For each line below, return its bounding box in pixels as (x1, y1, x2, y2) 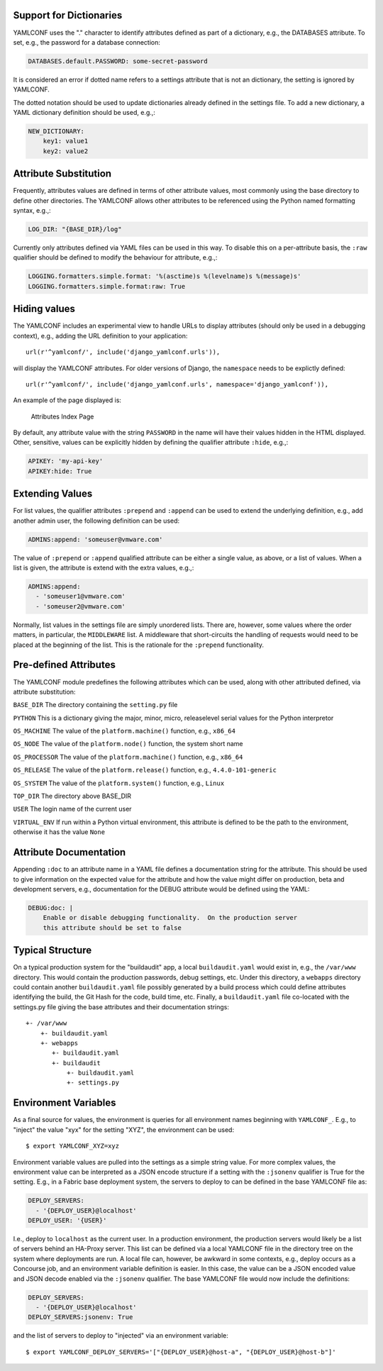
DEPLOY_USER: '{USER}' (28, 1216, 107, 1225)
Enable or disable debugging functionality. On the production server (43, 914, 298, 922)
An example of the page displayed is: (13, 396, 122, 404)
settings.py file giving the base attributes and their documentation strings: (13, 1002, 230, 1011)
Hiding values (13, 303, 76, 315)
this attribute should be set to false (43, 923, 182, 932)
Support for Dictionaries (13, 9, 123, 21)
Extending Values (13, 488, 93, 500)
